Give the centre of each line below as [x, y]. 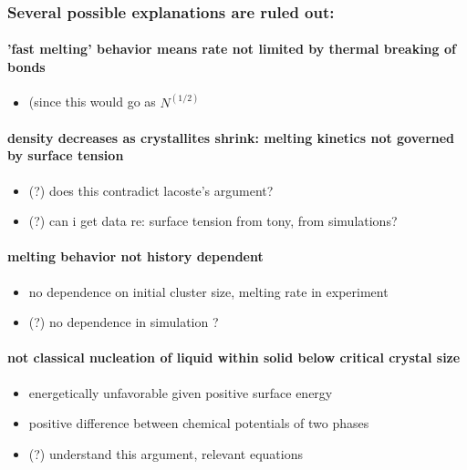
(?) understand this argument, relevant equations [166, 453]
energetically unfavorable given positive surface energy [181, 392]
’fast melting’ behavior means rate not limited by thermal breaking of [232, 49]
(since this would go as [92, 102]
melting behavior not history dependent [135, 256]
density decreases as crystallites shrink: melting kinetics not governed [231, 137]
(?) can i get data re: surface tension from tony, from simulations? [213, 221]
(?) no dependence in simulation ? [124, 322]
